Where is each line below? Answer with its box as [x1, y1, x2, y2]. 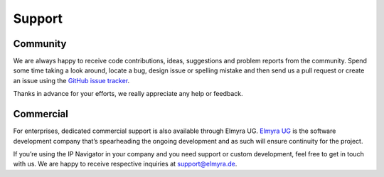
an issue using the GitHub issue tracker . [13, 76, 130, 85]
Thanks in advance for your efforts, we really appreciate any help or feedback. [13, 90, 243, 98]
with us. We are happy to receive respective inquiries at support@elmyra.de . [13, 160, 238, 168]
